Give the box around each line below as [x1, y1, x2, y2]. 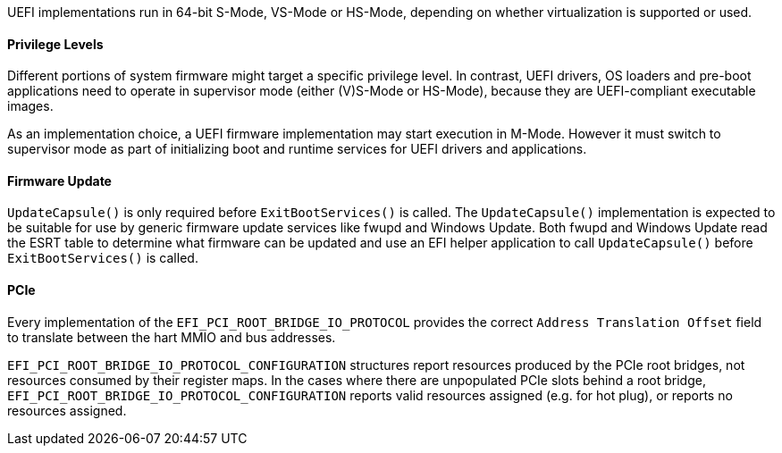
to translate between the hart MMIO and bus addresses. [7, 329, 336, 345]
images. [7, 98, 54, 114]
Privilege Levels [7, 36, 104, 52]
